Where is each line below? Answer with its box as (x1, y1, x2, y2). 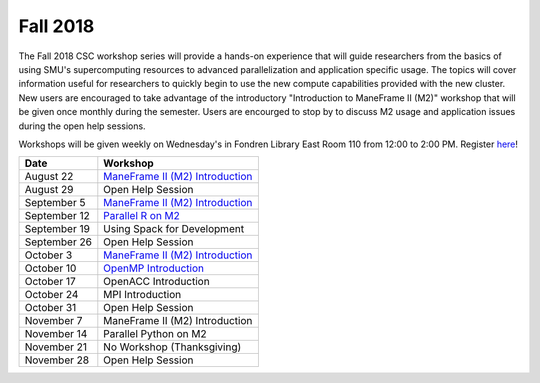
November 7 (24, 314, 83, 328)
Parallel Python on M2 (103, 327, 207, 341)
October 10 (24, 261, 77, 275)
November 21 (24, 340, 88, 354)
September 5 (24, 196, 86, 210)
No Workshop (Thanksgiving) (103, 340, 242, 354)
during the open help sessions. (18, 120, 146, 132)
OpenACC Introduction (103, 275, 210, 289)
